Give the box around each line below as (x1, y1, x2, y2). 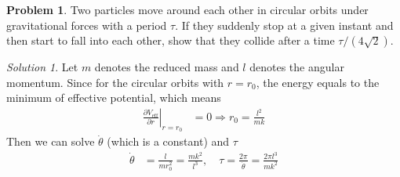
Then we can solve (6, 133, 95, 150)
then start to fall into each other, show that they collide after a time (6, 32, 335, 49)
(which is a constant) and (107, 133, 230, 150)
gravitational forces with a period (6, 16, 167, 33)
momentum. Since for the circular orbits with (6, 74, 224, 90)
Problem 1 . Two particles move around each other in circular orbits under (6, 2, 369, 17)
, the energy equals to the (256, 74, 380, 90)
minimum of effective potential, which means (6, 89, 221, 106)
